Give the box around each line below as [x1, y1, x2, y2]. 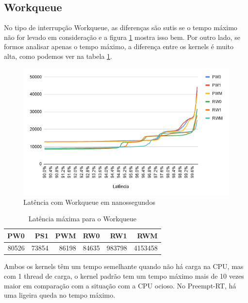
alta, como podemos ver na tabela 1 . [4, 51, 112, 61]
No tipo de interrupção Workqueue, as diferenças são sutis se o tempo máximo [4, 22, 237, 33]
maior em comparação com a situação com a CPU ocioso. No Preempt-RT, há [4, 280, 236, 290]
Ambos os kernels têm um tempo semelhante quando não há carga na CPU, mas [4, 261, 244, 271]
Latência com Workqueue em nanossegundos [23, 197, 155, 207]
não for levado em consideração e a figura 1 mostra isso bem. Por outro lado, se [4, 32, 240, 42]
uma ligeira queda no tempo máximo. [4, 290, 116, 300]
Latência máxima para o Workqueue [28, 213, 136, 223]
